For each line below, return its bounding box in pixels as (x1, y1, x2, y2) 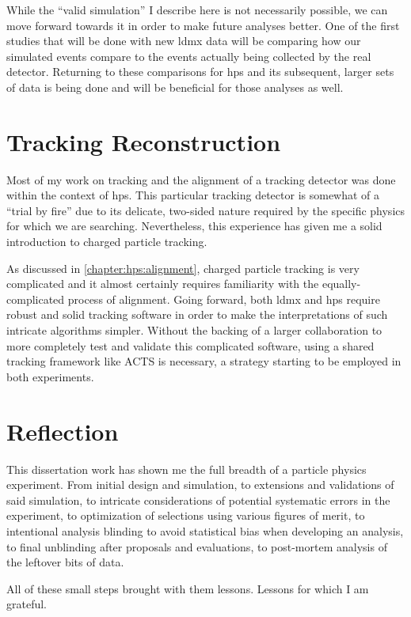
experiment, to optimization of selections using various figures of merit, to (6, 507, 365, 524)
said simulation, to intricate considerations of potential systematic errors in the (6, 491, 390, 508)
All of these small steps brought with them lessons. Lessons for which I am (6, 580, 369, 596)
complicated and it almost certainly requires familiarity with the (6, 275, 319, 292)
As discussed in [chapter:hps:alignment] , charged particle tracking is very (6, 259, 360, 276)
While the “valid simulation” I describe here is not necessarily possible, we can (6, 2, 388, 17)
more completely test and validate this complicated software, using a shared (6, 337, 375, 354)
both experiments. (6, 368, 94, 384)
